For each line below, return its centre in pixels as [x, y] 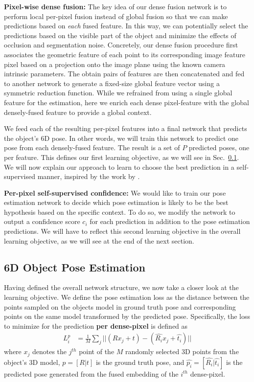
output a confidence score [42, 221]
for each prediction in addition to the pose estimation [170, 221]
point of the [97, 351]
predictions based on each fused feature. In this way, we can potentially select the [126, 26]
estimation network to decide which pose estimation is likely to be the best [116, 202]
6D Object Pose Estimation [75, 267]
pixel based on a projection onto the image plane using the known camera [115, 64]
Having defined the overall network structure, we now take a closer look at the [121, 287]
